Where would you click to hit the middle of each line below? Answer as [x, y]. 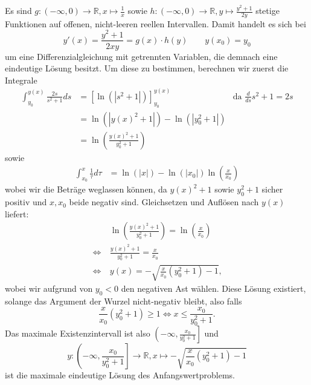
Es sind [18, 10]
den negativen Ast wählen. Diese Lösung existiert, [213, 288]
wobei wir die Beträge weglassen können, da [86, 189]
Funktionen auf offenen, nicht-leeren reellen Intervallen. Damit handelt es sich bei [155, 23]
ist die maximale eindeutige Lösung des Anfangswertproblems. [120, 375]
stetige [268, 10]
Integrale [21, 80]
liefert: [17, 213]
